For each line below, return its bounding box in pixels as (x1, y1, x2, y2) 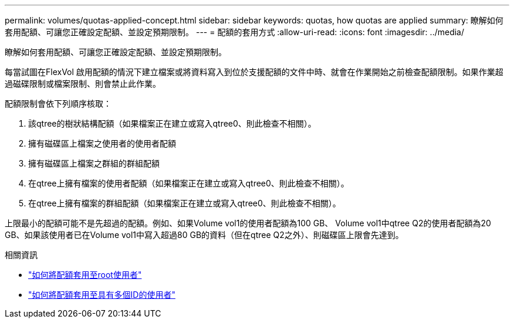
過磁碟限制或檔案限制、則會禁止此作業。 (5, 79, 161, 89)
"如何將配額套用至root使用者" (28, 270, 142, 280)
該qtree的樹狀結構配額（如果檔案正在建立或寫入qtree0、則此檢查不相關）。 (28, 118, 316, 128)
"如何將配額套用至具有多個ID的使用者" (28, 290, 175, 300)
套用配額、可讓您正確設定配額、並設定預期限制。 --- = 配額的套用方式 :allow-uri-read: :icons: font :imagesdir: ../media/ (5, 27, 465, 37)
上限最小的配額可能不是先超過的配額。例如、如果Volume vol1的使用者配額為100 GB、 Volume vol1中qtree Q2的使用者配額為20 (5, 218, 491, 228)
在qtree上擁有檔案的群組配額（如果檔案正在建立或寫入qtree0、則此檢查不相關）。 (28, 198, 341, 208)
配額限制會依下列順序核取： (5, 98, 111, 108)
